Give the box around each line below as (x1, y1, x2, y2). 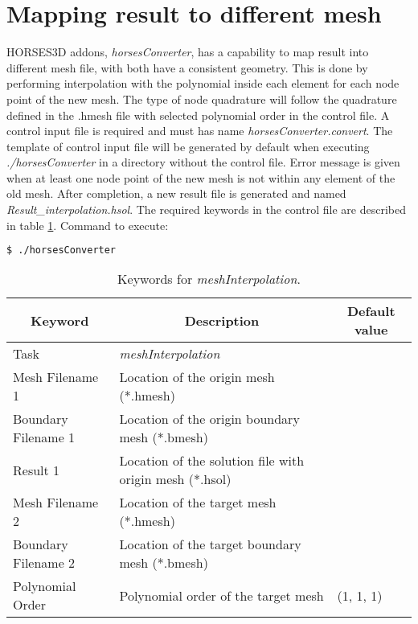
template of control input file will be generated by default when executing (6, 138, 370, 154)
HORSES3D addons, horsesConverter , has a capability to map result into (6, 43, 369, 60)
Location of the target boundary (119, 535, 301, 554)
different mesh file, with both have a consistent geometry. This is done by (6, 59, 368, 76)
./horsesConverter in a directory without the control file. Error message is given (6, 154, 400, 170)
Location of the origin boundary (119, 409, 300, 429)
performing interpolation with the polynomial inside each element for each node (6, 75, 400, 92)
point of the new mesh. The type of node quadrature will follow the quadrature (6, 90, 397, 107)
